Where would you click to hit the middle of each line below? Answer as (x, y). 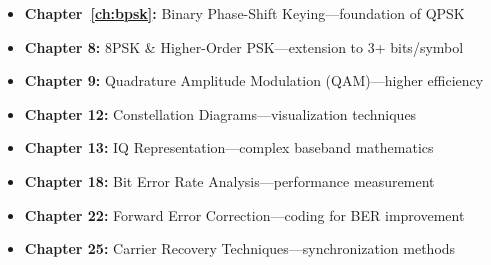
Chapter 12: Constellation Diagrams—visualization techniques (220, 113)
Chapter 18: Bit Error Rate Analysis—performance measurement (229, 180)
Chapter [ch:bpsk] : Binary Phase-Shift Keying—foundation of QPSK (244, 13)
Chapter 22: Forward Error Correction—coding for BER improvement (244, 214)
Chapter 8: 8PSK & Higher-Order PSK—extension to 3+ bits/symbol (244, 46)
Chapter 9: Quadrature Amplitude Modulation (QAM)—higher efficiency (254, 80)
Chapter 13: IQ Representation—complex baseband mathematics (229, 147)
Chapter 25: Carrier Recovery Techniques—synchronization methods (240, 248)
